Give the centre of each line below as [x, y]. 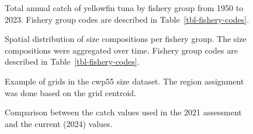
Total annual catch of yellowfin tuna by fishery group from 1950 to [124, 8]
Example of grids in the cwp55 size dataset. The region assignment [124, 81]
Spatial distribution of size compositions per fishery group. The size [126, 39]
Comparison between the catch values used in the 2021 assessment [123, 112]
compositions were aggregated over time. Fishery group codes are [121, 50]
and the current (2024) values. [59, 123]
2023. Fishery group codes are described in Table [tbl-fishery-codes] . [127, 19]
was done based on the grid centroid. [71, 92]
